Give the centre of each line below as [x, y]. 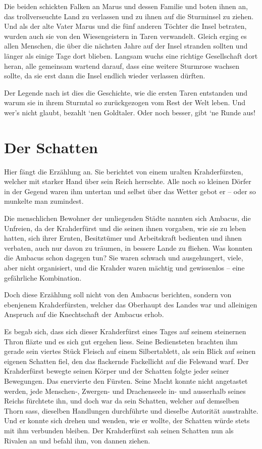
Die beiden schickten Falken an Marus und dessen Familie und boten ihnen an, [126, 6]
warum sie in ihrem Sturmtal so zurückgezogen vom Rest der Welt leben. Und [125, 102]
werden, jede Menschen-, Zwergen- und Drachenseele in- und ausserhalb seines [125, 391]
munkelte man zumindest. [44, 201]
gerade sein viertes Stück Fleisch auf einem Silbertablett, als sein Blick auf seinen [130, 351]
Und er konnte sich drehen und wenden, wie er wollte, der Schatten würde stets [127, 420]
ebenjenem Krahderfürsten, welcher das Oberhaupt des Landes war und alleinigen [131, 304]
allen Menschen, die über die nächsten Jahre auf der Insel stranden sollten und [126, 46]
